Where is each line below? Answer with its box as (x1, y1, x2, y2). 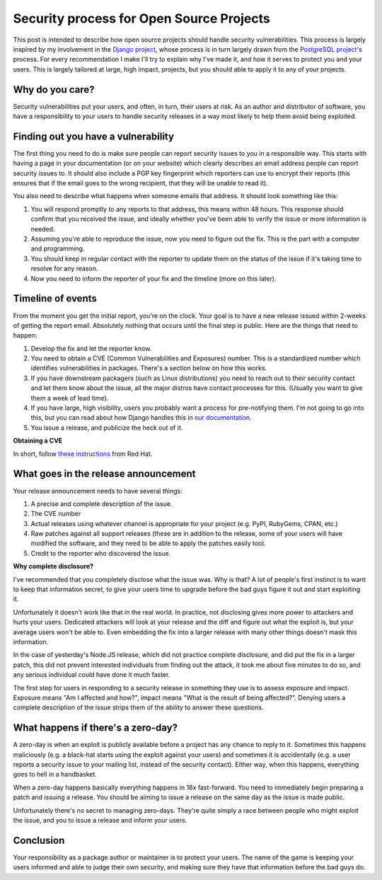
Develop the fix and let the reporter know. (30, 344, 152, 353)
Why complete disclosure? (13, 562, 94, 571)
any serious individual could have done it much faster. (13, 670, 170, 679)
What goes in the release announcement (13, 468, 196, 480)
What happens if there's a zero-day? (13, 722, 178, 734)
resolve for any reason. (30, 264, 98, 273)
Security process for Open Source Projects (13, 11, 270, 26)
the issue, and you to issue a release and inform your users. (13, 816, 187, 824)
